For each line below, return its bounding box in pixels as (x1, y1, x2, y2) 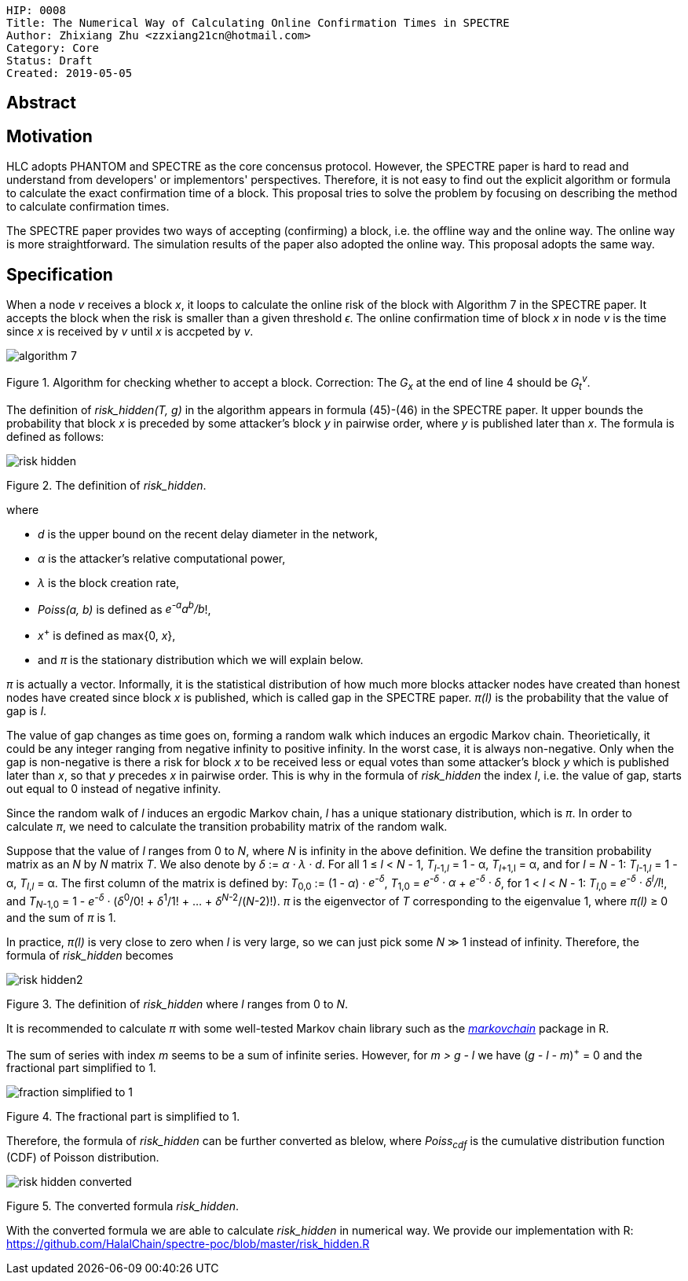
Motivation (6, 126, 93, 146)
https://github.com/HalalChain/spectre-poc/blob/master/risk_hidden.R (6, 1237, 370, 1251)
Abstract (6, 93, 76, 113)
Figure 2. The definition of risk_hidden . (6, 478, 207, 492)
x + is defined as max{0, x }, (38, 626, 176, 642)
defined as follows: (6, 429, 104, 443)
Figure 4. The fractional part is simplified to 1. (6, 1110, 240, 1124)
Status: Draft (6, 54, 93, 67)
